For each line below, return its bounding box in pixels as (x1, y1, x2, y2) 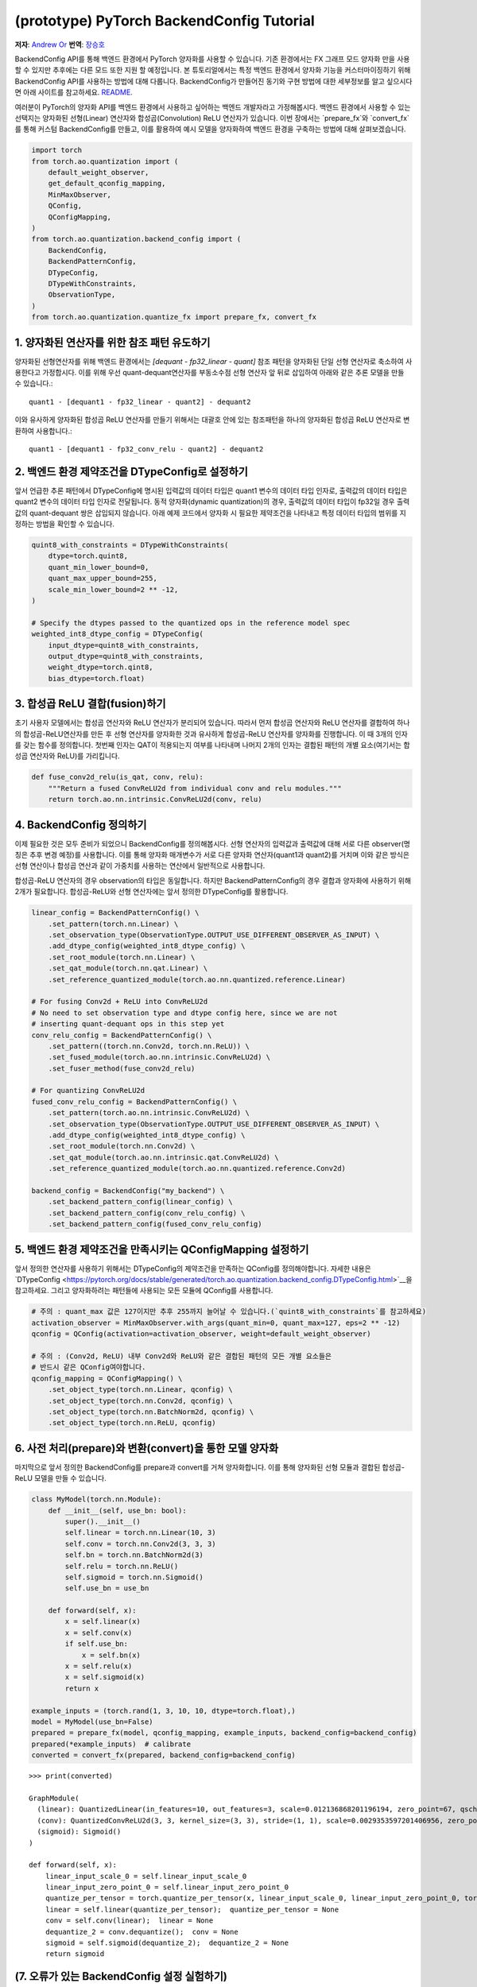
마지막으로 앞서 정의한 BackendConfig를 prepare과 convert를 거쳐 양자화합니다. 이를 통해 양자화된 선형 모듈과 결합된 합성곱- (14, 1462, 405, 1472)
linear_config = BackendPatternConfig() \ (31, 908, 200, 917)
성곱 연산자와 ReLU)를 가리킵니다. (14, 751, 120, 761)
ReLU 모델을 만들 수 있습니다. (14, 1474, 107, 1483)
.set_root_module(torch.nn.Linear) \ (48, 952, 196, 962)
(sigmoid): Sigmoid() (37, 1827, 122, 1836)
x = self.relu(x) (64, 1662, 133, 1671)
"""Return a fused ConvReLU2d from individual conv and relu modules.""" (48, 784, 342, 792)
